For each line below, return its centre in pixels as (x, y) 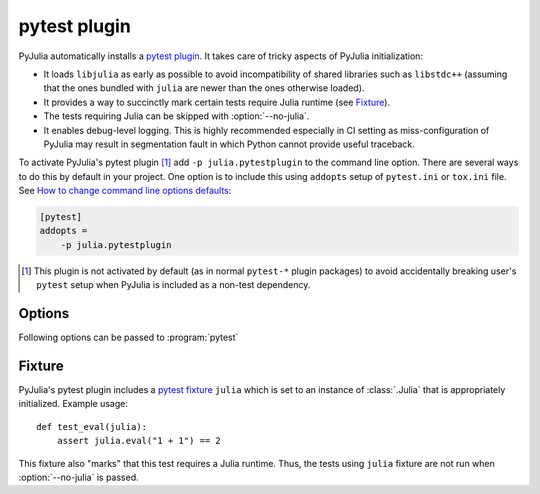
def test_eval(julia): (92, 426)
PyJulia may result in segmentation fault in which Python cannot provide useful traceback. (229, 144)
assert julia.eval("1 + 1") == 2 (139, 441)
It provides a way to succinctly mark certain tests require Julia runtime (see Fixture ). (216, 102)
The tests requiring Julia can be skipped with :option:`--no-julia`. (176, 116)
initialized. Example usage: (73, 404)
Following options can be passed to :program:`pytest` (128, 337)
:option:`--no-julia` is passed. (78, 477)
